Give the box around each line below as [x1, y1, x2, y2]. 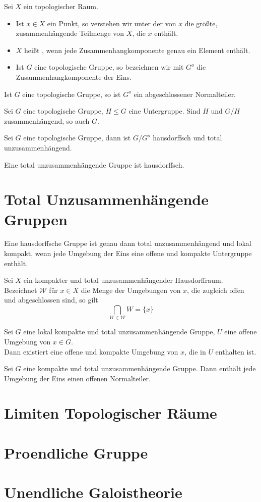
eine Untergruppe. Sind [128, 106, 201, 116]
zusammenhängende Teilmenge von [16, 28, 124, 38]
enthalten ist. [215, 346, 256, 357]
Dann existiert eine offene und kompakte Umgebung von [4, 346, 178, 357]
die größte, [184, 18, 218, 28]
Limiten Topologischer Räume [4, 403, 217, 423]
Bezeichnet [4, 284, 37, 295]
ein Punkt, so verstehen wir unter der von [47, 18, 176, 28]
